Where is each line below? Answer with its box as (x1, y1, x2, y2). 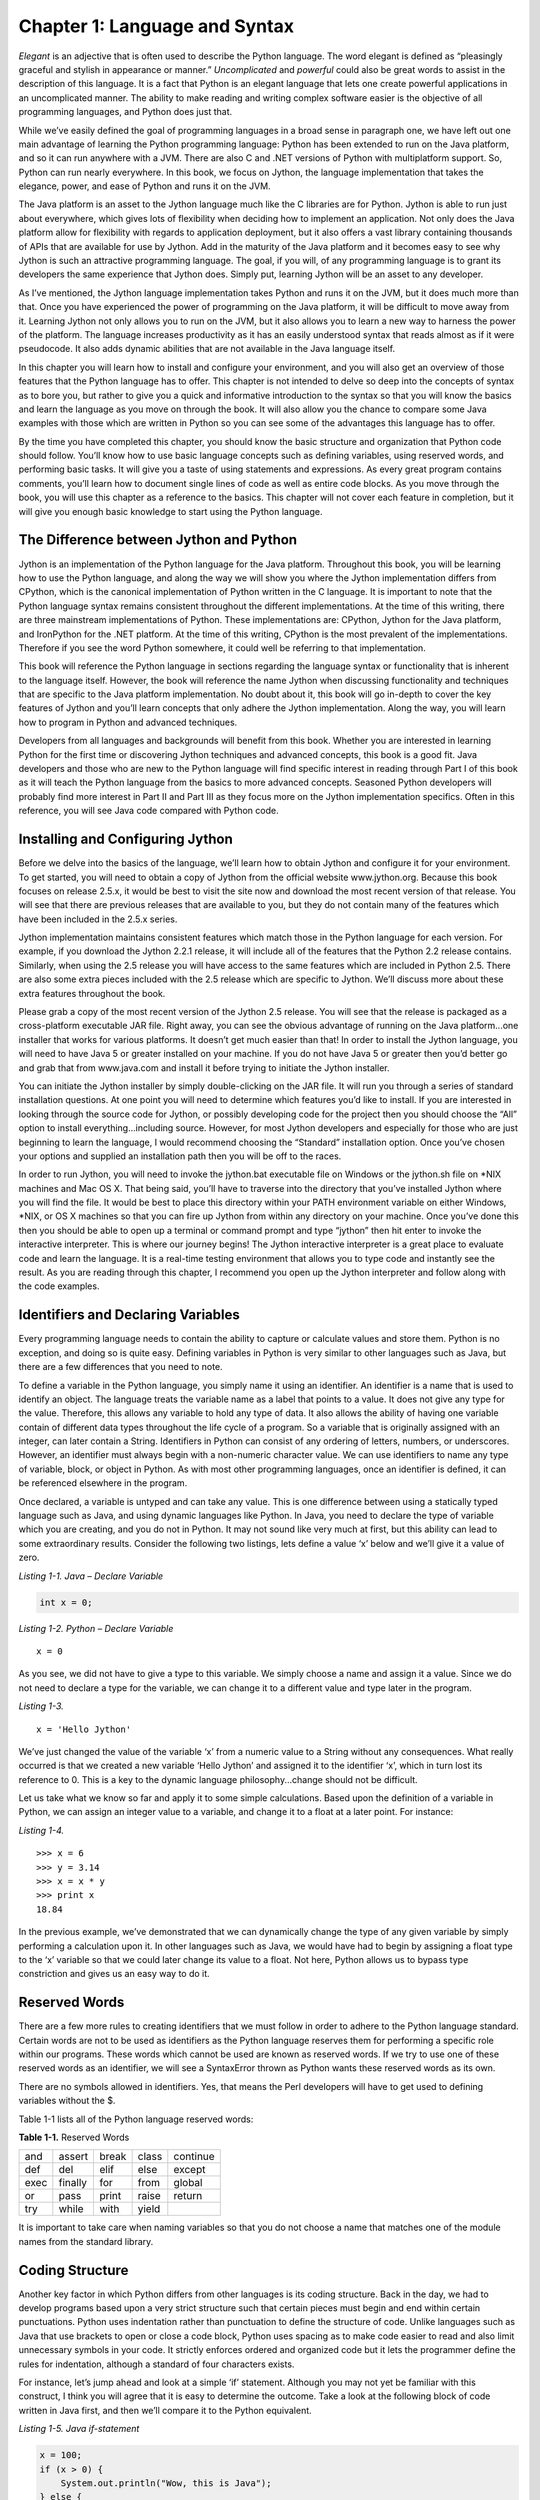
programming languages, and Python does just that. (18, 106, 233, 118)
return (173, 2189, 203, 2203)
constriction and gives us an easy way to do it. (18, 1968, 210, 1980)
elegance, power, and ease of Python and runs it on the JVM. (18, 180, 271, 192)
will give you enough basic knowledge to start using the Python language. (18, 505, 324, 517)
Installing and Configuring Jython (18, 831, 234, 848)
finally (58, 2176, 88, 2190)
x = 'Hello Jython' (36, 1723, 132, 1735)
